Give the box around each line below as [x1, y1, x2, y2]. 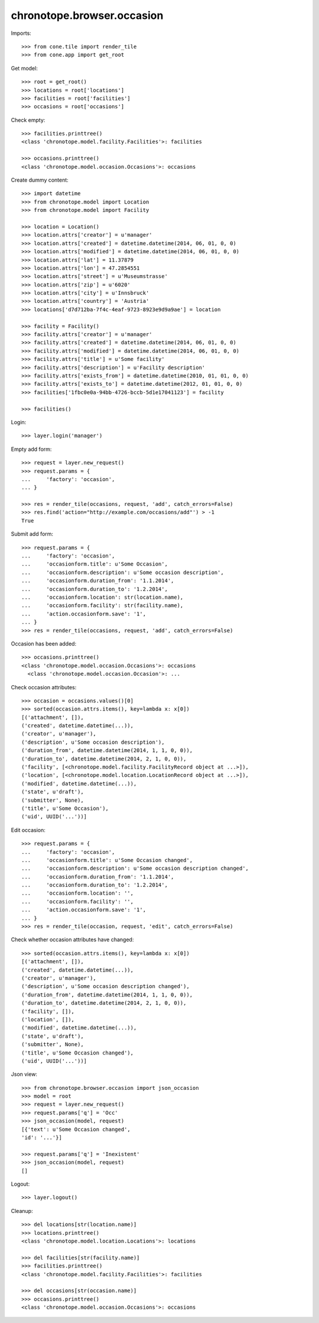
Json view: [11, 1071, 38, 1078]
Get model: [11, 64, 38, 72]
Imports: [11, 30, 32, 37]
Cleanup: [11, 1207, 33, 1214]
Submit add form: [11, 530, 53, 538]
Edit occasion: [11, 826, 45, 834]
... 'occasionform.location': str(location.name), [21, 593, 184, 601]
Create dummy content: [11, 176, 69, 183]
